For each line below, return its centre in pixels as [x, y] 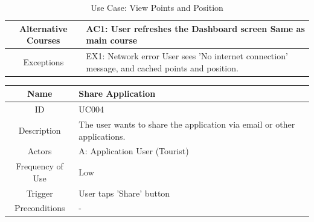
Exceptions [43, 61]
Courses [43, 40]
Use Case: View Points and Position [157, 7]
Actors [40, 151]
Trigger [40, 193]
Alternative [43, 28]
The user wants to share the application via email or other [187, 124]
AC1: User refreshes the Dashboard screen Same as [195, 28]
